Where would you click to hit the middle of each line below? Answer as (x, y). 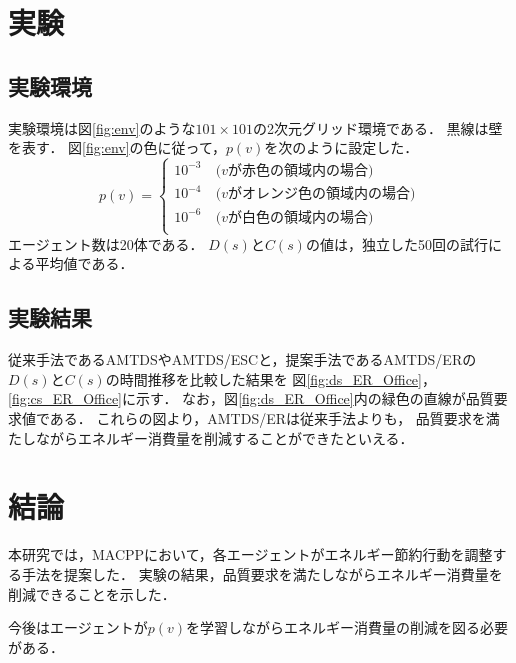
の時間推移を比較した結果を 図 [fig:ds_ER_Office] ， (270, 378)
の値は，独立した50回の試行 (396, 243)
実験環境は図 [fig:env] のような (102, 127)
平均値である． (84, 263)
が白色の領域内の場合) (300, 217)
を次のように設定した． (341, 147)
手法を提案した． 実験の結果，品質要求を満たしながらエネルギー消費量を (262, 573)
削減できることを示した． (92, 593)
